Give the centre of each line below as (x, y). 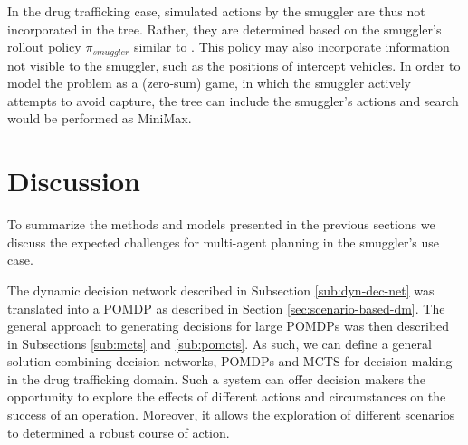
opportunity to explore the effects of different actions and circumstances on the (227, 397)
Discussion (74, 181)
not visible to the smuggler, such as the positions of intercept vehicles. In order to (234, 65)
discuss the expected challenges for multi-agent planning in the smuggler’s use (223, 242)
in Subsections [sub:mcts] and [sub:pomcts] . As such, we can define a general (220, 343)
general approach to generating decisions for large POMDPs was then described (229, 326)
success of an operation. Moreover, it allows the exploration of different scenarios (231, 415)
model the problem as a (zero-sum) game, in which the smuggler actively (209, 83)
